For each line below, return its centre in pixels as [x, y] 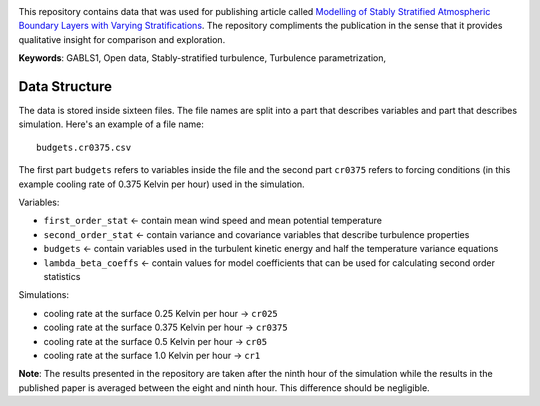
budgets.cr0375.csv [84, 147]
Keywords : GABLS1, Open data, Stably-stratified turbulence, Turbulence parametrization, [202, 58]
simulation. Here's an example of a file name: [111, 124]
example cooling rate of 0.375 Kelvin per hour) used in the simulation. [161, 184]
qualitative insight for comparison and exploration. [122, 39]
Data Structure [65, 86]
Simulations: [44, 295]
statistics [62, 276]
